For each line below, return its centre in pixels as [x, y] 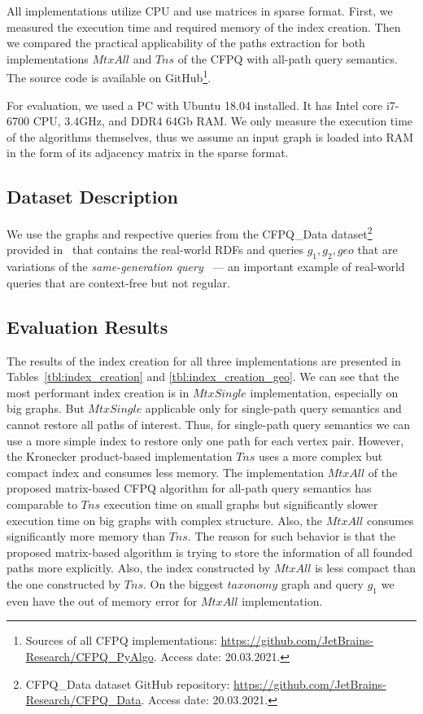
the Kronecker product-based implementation [120, 456]
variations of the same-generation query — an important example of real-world [206, 267]
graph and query [323, 583]
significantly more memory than [86, 536]
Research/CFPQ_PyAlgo [89, 656]
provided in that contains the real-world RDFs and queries [155, 250]
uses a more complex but [321, 456]
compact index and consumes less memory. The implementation [165, 472]
